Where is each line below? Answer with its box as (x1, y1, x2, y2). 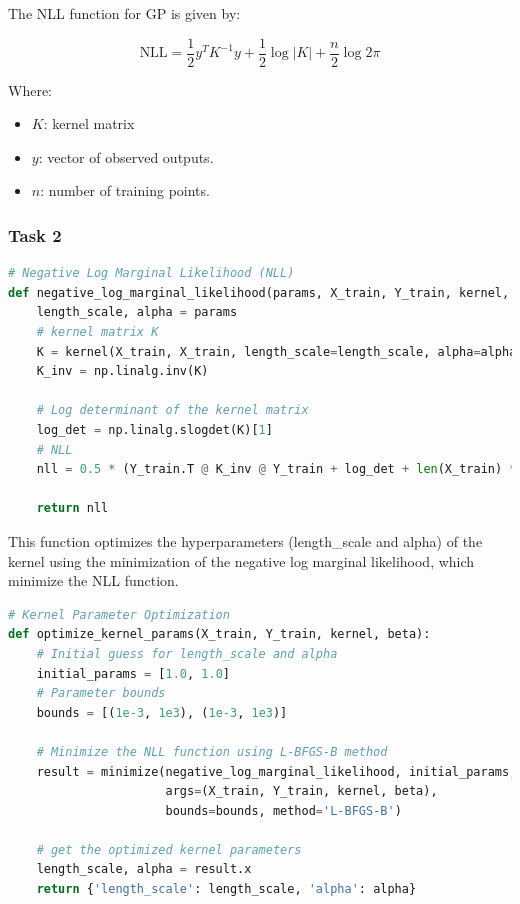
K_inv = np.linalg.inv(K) (36, 364, 209, 379)
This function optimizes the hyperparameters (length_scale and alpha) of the (8, 530, 483, 551)
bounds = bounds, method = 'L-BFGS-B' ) (165, 803, 402, 818)
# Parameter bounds (36, 686, 166, 701)
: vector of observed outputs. (38, 146, 214, 167)
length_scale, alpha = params (36, 305, 238, 320)
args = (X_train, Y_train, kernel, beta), (165, 784, 438, 799)
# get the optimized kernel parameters (36, 842, 302, 857)
